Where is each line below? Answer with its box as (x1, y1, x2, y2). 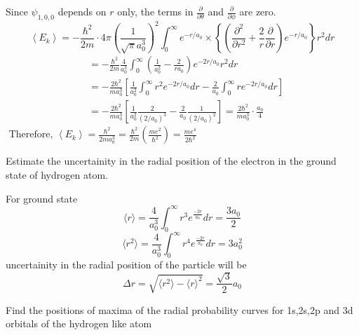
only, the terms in (117, 4, 194, 18)
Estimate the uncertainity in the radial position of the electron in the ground (6, 153, 337, 168)
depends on (57, 4, 107, 18)
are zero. (239, 4, 276, 18)
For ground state (6, 191, 78, 205)
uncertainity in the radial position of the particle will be (6, 257, 247, 271)
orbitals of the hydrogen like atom (6, 316, 152, 331)
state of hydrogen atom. (6, 167, 108, 182)
